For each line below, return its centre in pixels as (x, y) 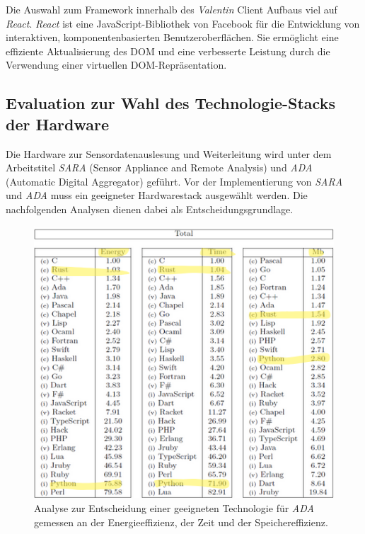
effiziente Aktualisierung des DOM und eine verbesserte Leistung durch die (168, 51)
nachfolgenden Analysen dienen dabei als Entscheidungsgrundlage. (150, 209)
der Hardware (58, 124)
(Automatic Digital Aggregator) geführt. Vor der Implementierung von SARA (174, 181)
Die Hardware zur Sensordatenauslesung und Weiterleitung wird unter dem (169, 153)
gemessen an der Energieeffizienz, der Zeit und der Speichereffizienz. (181, 522)
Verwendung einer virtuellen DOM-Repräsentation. (116, 65)
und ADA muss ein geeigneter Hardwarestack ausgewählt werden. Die (157, 195)
